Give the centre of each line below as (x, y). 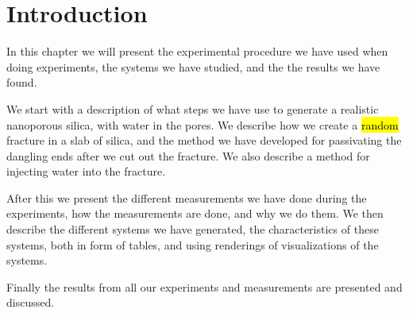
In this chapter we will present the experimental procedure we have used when (197, 51)
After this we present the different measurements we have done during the (187, 197)
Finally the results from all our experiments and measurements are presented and (204, 286)
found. (22, 82)
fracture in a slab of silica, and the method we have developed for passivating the (204, 140)
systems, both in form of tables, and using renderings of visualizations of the (193, 244)
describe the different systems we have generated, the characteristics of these (193, 229)
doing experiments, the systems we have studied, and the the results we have (193, 66)
